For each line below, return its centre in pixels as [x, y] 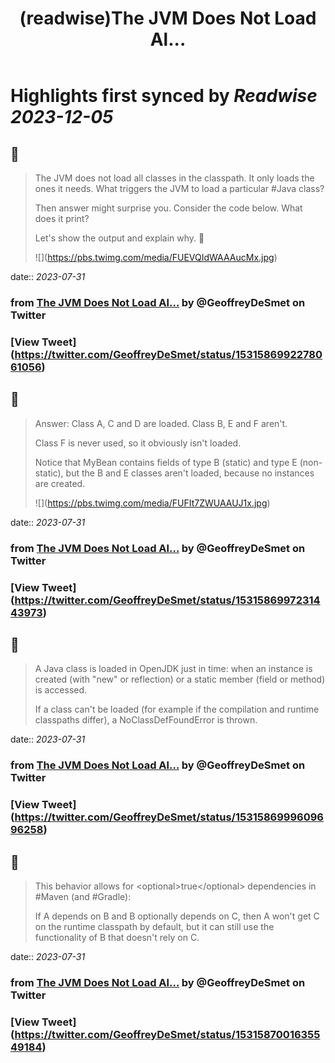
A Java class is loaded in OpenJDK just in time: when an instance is [173, 669]
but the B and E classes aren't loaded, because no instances [190, 473]
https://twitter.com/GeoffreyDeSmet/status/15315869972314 [167, 600]
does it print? [62, 218]
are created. [60, 483]
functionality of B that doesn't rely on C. [117, 937]
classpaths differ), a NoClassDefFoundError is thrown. [146, 720]
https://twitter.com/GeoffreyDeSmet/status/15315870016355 [167, 1034]
